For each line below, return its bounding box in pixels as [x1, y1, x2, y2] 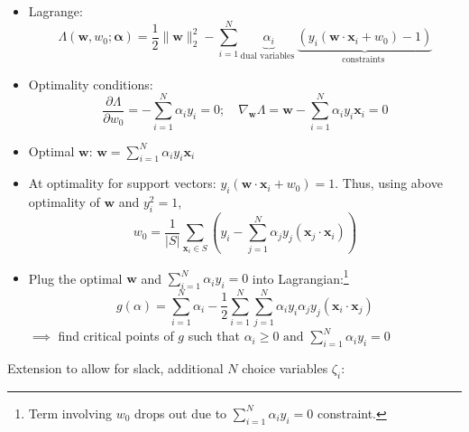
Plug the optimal [28, 268, 123, 287]
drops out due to [134, 403, 227, 422]
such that [188, 326, 240, 345]
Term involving [28, 403, 113, 422]
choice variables [242, 359, 328, 378]
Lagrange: [28, 2, 83, 20]
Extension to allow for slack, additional [7, 359, 224, 378]
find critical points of [58, 326, 174, 345]
